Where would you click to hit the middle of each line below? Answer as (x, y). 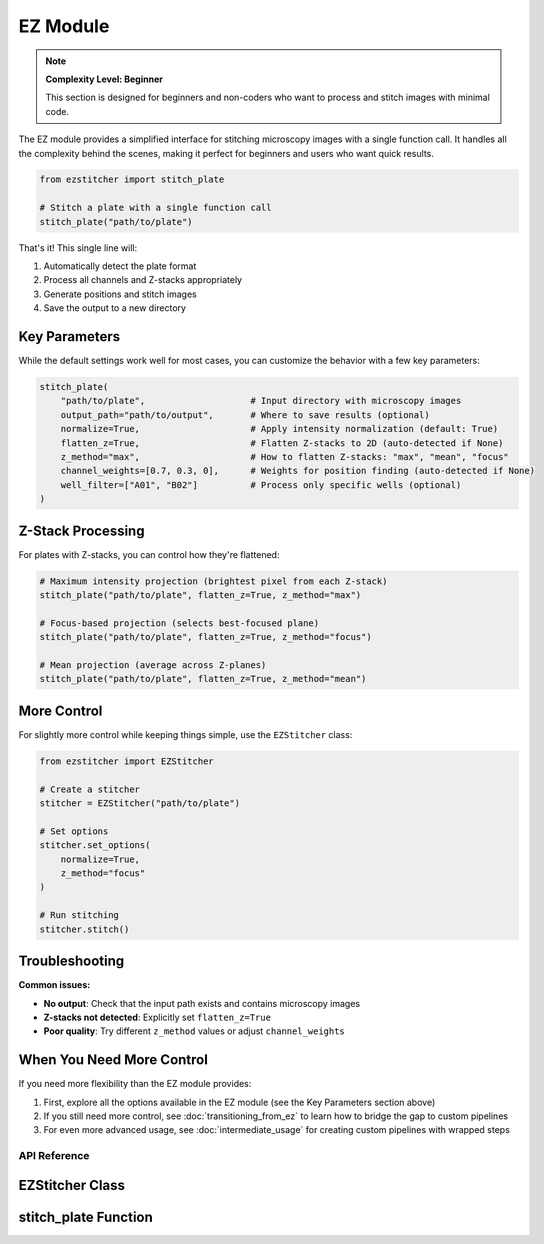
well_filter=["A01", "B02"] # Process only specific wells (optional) (261, 484)
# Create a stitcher (89, 789)
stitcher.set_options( (95, 845)
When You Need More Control (113, 1060)
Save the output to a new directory (115, 308)
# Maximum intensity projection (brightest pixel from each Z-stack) (213, 581)
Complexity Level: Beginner (104, 79)
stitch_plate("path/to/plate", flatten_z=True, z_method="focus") (205, 637)
